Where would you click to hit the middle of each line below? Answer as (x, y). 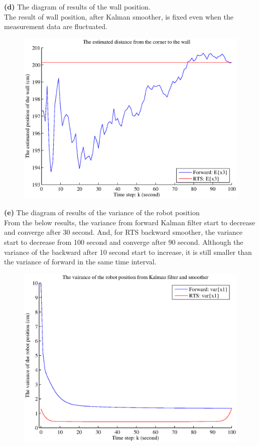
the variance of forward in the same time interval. (80, 262)
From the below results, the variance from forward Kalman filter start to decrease (130, 222)
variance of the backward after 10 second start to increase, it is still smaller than (128, 252)
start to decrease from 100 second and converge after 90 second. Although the (124, 242)
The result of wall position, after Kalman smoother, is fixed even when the (119, 16)
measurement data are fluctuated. (56, 26)
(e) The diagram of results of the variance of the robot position (102, 212)
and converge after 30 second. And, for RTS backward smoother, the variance (123, 232)
